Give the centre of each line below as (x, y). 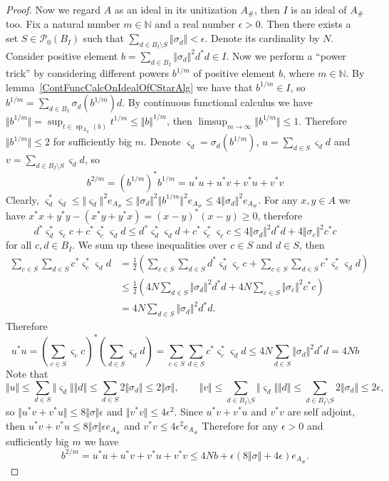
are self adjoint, (321, 412)
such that (104, 38)
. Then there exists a (306, 24)
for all (19, 245)
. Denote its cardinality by (262, 38)
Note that (27, 374)
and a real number (195, 24)
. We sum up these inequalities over (150, 245)
